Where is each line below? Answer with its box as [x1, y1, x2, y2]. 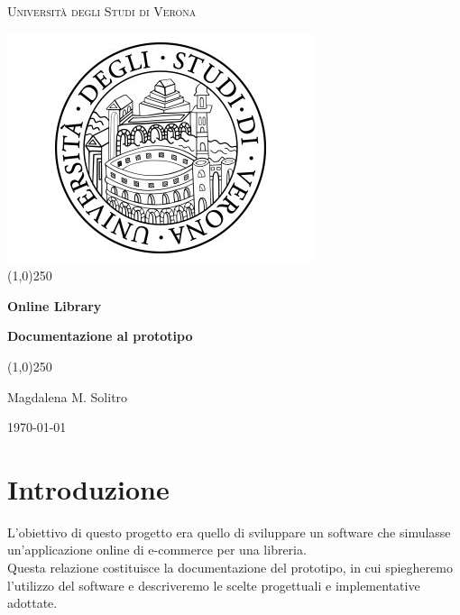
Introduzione [7, 470, 170, 507]
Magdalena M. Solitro [7, 387, 128, 406]
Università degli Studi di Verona [7, 2, 197, 20]
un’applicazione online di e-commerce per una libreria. [7, 540, 307, 559]
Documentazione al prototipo [7, 326, 193, 345]
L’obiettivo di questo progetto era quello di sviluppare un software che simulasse [7, 522, 451, 541]
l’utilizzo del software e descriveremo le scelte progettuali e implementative [7, 575, 420, 594]
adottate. [7, 593, 58, 612]
